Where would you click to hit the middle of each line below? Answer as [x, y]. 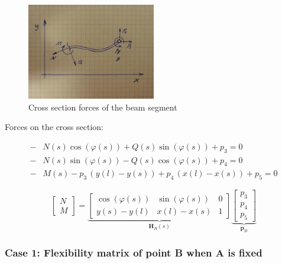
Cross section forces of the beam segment [103, 107]
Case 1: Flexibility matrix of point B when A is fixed [134, 253]
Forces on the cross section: [54, 127]
